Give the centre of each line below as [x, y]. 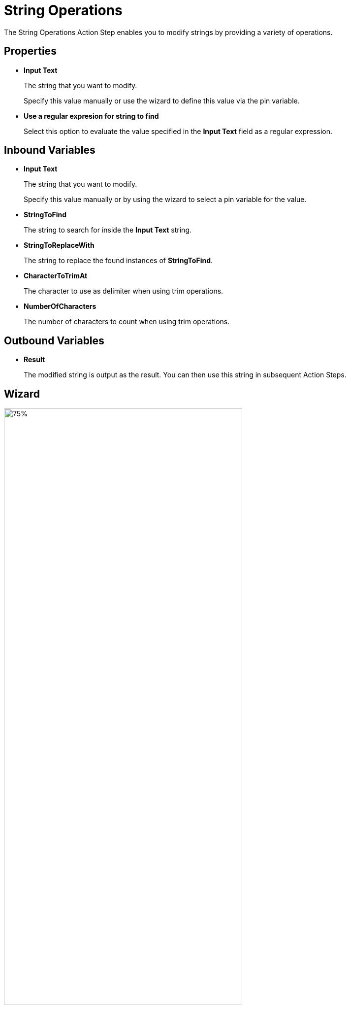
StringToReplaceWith [59, 245]
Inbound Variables [50, 150]
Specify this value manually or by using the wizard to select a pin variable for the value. [165, 200]
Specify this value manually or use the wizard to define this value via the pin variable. [162, 101]
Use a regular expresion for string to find [91, 116]
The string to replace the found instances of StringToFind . [118, 261]
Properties [30, 51]
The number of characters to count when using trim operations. [127, 322]
